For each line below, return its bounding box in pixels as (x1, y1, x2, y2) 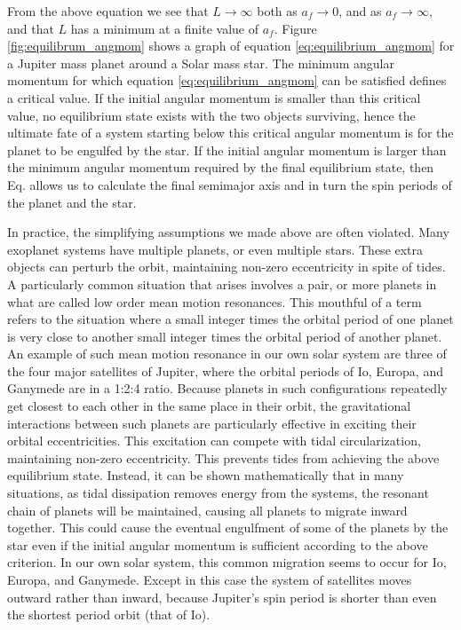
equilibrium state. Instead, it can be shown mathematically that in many (7, 466, 404, 484)
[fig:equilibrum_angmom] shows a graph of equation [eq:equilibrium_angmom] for (7, 36, 455, 55)
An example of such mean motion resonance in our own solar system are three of (7, 344, 447, 363)
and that (7, 19, 54, 37)
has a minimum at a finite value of (70, 19, 259, 37)
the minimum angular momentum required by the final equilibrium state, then (7, 158, 434, 177)
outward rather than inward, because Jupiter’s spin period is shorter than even (7, 587, 437, 606)
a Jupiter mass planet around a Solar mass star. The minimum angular (7, 53, 394, 72)
